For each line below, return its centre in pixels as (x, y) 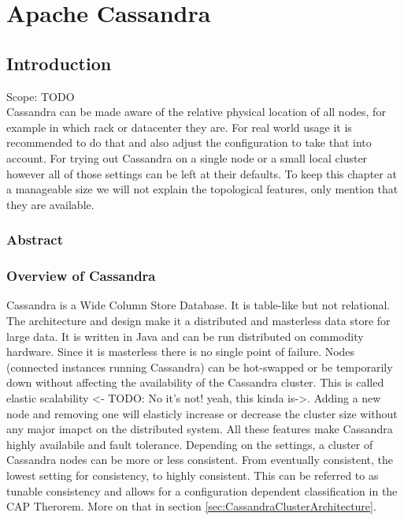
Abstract (35, 239)
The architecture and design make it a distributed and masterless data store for (198, 320)
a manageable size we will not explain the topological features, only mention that (202, 189)
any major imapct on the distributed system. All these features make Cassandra (200, 429)
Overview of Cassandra (81, 276)
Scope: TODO (41, 96)
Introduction (59, 63)
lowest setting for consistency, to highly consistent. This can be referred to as (193, 475)
